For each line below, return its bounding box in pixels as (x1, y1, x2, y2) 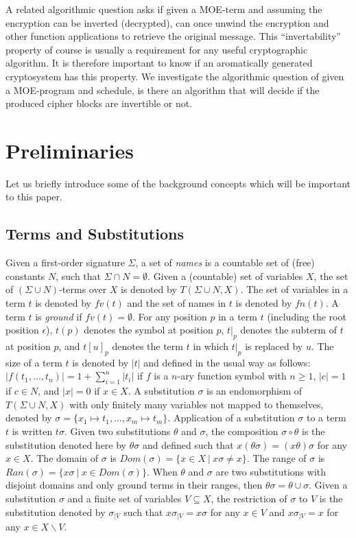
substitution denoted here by (5, 437, 126, 452)
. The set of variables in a (240, 282, 348, 296)
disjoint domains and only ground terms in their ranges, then (5, 478, 263, 492)
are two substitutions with (215, 464, 327, 478)
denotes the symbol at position (84, 323, 213, 337)
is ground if (35, 309, 82, 323)
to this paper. (5, 189, 62, 204)
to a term (306, 410, 346, 425)
